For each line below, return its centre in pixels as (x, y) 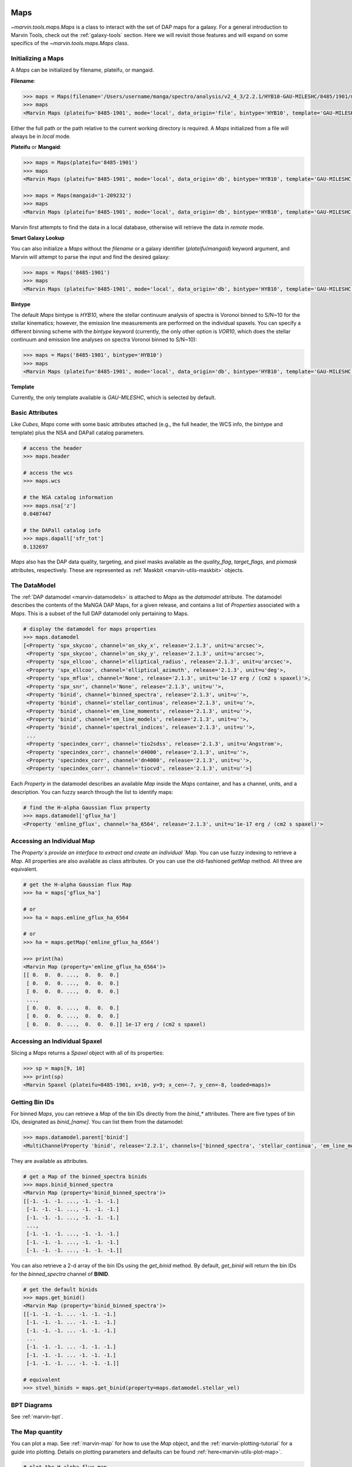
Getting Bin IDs (33, 1102)
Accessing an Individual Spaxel (56, 1042)
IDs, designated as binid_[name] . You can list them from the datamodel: (97, 1122)
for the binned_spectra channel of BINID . (60, 1274)
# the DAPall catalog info (62, 530)
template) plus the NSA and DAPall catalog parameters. (78, 432)
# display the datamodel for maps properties (90, 629)
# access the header (53, 448)
